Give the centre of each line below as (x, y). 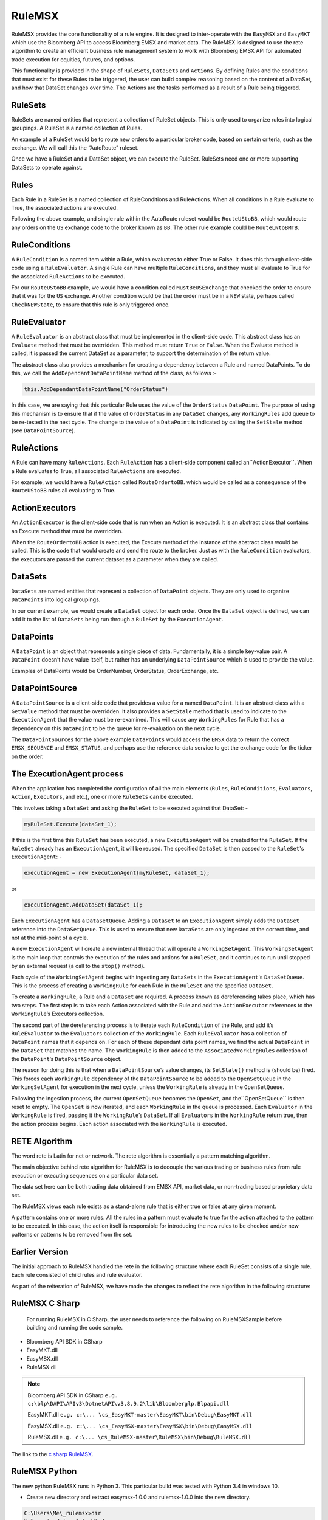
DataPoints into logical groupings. (56, 599)
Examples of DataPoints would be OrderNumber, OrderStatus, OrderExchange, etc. (115, 671)
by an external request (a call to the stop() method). (78, 966)
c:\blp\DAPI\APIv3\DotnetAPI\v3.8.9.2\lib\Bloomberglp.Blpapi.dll (129, 1404)
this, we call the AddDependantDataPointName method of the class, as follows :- (114, 373)
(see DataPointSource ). (43, 430)
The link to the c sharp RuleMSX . (52, 1454)
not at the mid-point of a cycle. (50, 938)
